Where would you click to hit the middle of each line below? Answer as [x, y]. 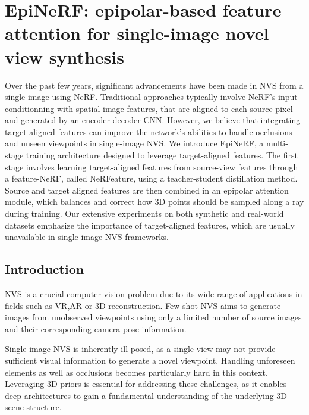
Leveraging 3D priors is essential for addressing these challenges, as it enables [146, 384]
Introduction [45, 269]
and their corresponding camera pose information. [96, 328]
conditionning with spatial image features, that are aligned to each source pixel [149, 108]
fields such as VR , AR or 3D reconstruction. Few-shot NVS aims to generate [143, 305]
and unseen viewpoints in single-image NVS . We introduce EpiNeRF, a [134, 143]
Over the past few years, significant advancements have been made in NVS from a [154, 85]
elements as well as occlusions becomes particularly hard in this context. [136, 372]
